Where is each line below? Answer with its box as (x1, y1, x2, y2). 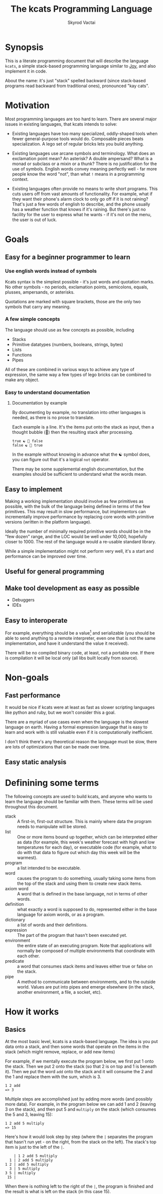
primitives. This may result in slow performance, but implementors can (5, 508, 146, 514)
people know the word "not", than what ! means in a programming (12, 171, 145, 177)
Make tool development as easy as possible (5, 584, 140, 592)
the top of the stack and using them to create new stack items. (17, 880, 142, 886)
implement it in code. (5, 68, 47, 74)
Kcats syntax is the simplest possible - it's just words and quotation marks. (5, 279, 154, 284)
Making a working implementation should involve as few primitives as (5, 498, 144, 504)
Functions (12, 352, 33, 357)
